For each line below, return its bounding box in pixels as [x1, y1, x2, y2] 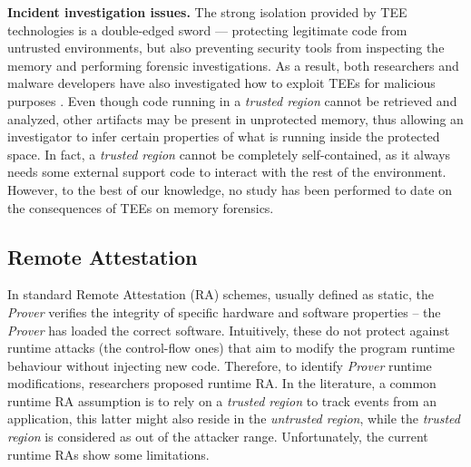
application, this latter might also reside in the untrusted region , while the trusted [7, 409, 460, 428]
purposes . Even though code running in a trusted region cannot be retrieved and [7, 91, 457, 110]
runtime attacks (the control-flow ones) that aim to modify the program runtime [7, 338, 456, 357]
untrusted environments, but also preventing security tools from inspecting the [7, 38, 445, 57]
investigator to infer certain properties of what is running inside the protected [7, 127, 440, 146]
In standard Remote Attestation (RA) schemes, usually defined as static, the [7, 285, 434, 304]
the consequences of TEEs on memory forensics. [7, 198, 274, 217]
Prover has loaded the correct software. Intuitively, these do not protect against [7, 320, 450, 339]
